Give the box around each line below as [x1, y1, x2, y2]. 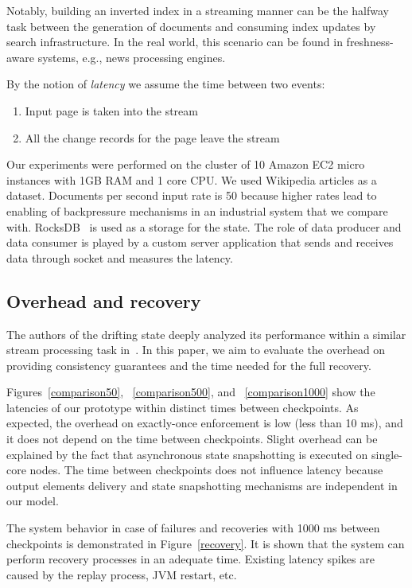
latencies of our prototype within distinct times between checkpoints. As [6, 399, 359, 415]
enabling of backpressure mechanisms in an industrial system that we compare [6, 202, 388, 219]
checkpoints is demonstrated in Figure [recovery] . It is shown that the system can [6, 535, 405, 551]
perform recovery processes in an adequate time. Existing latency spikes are [6, 551, 375, 567]
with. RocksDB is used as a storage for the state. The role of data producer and [6, 218, 402, 235]
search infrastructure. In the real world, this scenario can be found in [6, 33, 343, 50]
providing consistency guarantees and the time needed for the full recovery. [6, 356, 371, 373]
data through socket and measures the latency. [6, 249, 233, 266]
